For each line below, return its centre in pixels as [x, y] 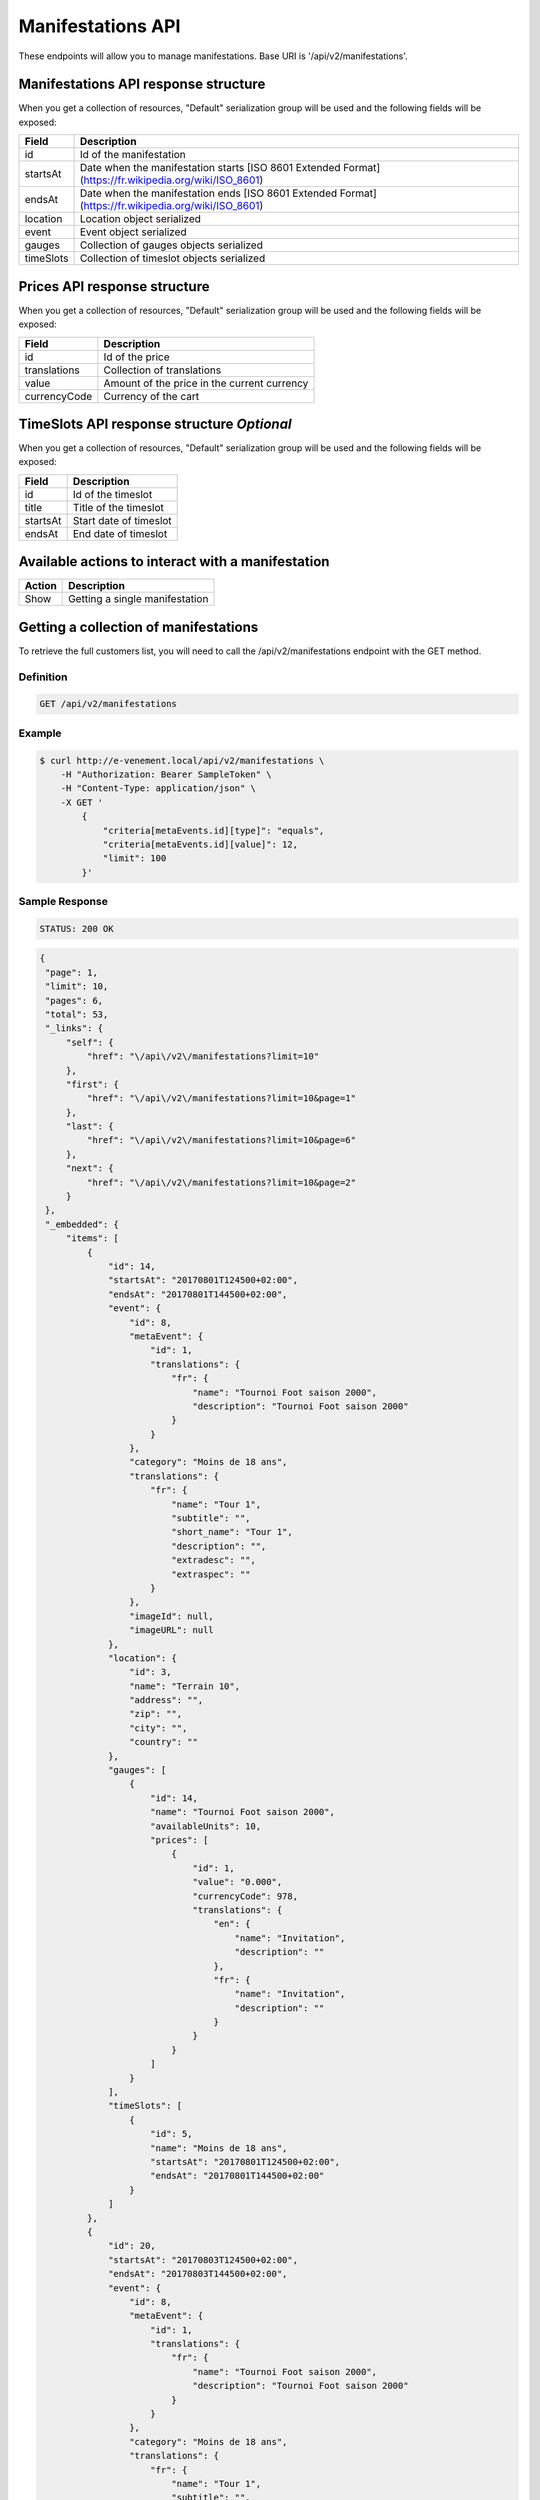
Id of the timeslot [112, 494]
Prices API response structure [114, 286]
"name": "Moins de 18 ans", [219, 2148]
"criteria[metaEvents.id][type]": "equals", [213, 830]
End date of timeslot [120, 533]
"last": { [89, 1126]
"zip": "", [155, 1714]
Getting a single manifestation [138, 599]
